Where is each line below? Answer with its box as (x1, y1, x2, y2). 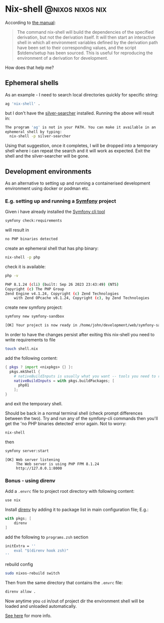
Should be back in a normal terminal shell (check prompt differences (5, 410, 143, 416)
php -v (5, 273, 19, 278)
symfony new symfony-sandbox (5, 314, 64, 319)
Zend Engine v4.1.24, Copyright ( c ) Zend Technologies (5, 291, 119, 296)
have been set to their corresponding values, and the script (17, 45, 137, 50)
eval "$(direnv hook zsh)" (14, 548, 69, 553)
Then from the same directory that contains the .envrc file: (5, 580, 123, 586)
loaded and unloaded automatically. (5, 603, 77, 609)
